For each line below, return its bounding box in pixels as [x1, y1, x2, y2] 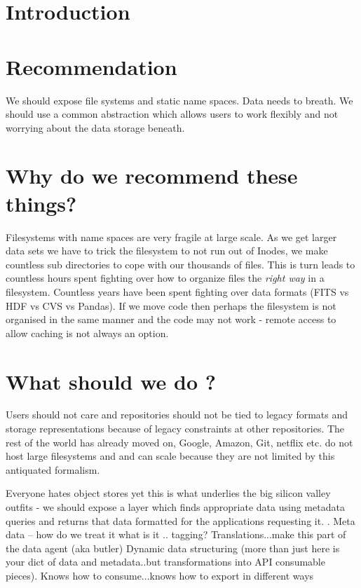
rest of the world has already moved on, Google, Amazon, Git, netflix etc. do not [6, 435, 353, 449]
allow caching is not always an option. [6, 325, 169, 340]
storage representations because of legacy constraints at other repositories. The [6, 421, 345, 436]
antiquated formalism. [6, 462, 100, 477]
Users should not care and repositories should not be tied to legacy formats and [6, 407, 348, 422]
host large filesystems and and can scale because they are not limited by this [6, 449, 335, 463]
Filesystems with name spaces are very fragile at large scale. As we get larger [6, 229, 337, 244]
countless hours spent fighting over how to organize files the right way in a [6, 271, 325, 285]
